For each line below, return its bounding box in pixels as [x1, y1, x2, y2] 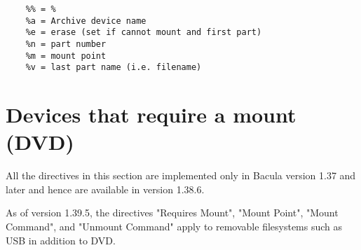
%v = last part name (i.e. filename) [25, 62, 202, 73]
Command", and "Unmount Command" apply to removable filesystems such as [6, 219, 343, 234]
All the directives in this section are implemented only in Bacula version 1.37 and [6, 168, 356, 183]
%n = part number [25, 39, 107, 49]
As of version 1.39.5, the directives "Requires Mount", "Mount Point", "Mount [6, 205, 339, 220]
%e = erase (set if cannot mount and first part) [25, 27, 262, 38]
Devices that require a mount [6, 100, 297, 129]
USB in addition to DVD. [6, 232, 116, 247]
